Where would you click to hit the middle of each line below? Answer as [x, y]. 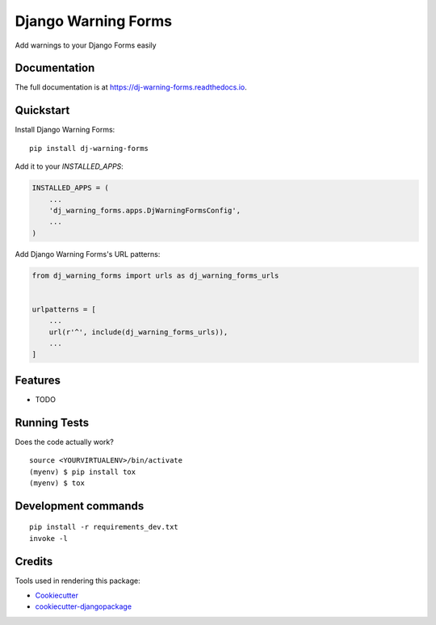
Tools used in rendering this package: [78, 581]
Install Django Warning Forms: [65, 130]
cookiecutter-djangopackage [84, 606]
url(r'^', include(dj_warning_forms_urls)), [138, 332]
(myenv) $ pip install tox [83, 472]
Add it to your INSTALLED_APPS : [69, 166]
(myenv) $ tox [57, 483]
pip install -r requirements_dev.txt [104, 527]
